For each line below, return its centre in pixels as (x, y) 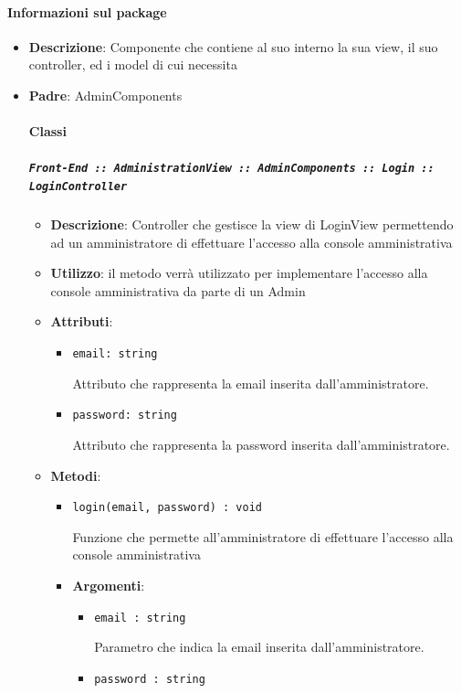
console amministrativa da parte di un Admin (178, 290)
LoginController (78, 187)
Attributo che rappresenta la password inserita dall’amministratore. (261, 444)
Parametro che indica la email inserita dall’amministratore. (259, 647)
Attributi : (82, 321)
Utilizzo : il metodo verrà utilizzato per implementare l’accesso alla (239, 273)
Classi (47, 131)
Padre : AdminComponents (105, 95)
